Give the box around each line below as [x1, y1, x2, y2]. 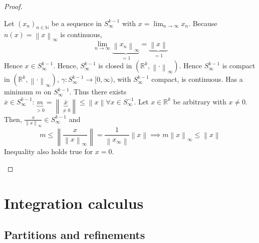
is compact [222, 60, 255, 71]
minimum [4, 86, 33, 97]
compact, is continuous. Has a [151, 74, 243, 84]
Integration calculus [4, 192, 144, 213]
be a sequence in [51, 18, 102, 28]
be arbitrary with [173, 96, 226, 106]
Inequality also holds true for [4, 146, 93, 157]
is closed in [98, 60, 132, 71]
